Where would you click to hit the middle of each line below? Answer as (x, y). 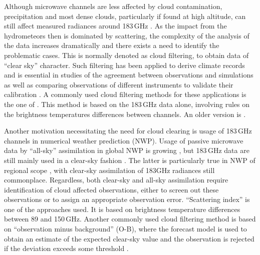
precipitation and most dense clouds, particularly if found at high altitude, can (125, 16)
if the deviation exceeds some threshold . (66, 248)
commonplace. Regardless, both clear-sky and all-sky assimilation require (116, 180)
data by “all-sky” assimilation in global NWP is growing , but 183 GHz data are (127, 150)
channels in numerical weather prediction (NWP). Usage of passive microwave (124, 140)
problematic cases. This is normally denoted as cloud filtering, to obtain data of (126, 55)
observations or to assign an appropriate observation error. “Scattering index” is (127, 199)
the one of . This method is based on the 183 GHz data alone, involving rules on (127, 104)
